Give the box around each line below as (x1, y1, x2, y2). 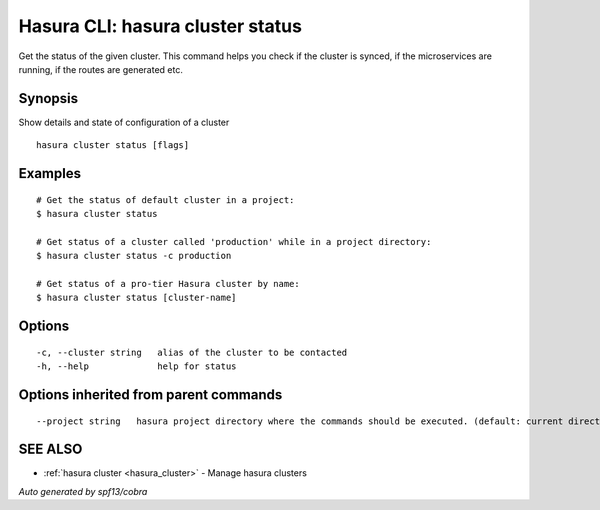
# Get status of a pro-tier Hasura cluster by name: (36, 278, 300, 289)
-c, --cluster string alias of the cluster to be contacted (36, 346, 348, 358)
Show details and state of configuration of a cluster (18, 116, 230, 128)
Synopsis (18, 90, 79, 107)
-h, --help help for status (36, 361, 237, 372)
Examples (18, 165, 82, 182)
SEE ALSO (18, 441, 83, 458)
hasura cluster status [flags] (36, 140, 190, 151)
